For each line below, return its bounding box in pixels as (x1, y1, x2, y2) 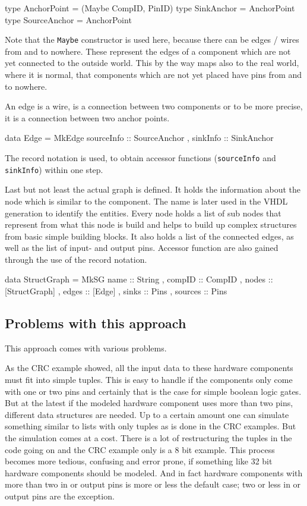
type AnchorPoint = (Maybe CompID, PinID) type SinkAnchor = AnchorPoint (5, 2, 295, 14)
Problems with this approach (5, 314, 186, 332)
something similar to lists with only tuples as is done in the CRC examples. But (5, 420, 296, 432)
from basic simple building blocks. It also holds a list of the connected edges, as (5, 230, 294, 242)
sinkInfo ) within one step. (5, 163, 103, 175)
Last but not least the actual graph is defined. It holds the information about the (5, 183, 301, 196)
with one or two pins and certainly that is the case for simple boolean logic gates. (5, 385, 302, 397)
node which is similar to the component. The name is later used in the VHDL (5, 194, 288, 207)
